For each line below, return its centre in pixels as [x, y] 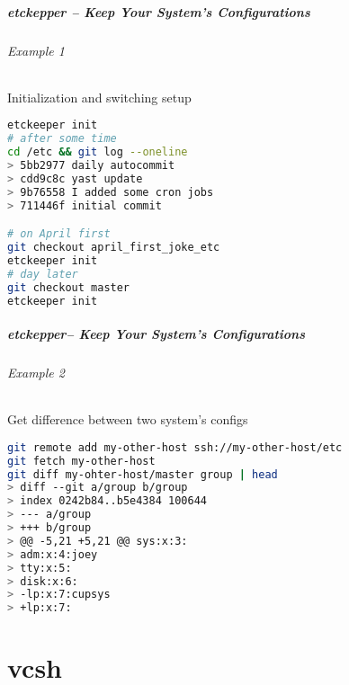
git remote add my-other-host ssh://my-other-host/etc [175, 447]
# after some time [62, 139]
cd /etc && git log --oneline [98, 152]
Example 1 [36, 50]
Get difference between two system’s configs [128, 419]
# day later [43, 274]
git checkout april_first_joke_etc [114, 248]
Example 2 [36, 372]
